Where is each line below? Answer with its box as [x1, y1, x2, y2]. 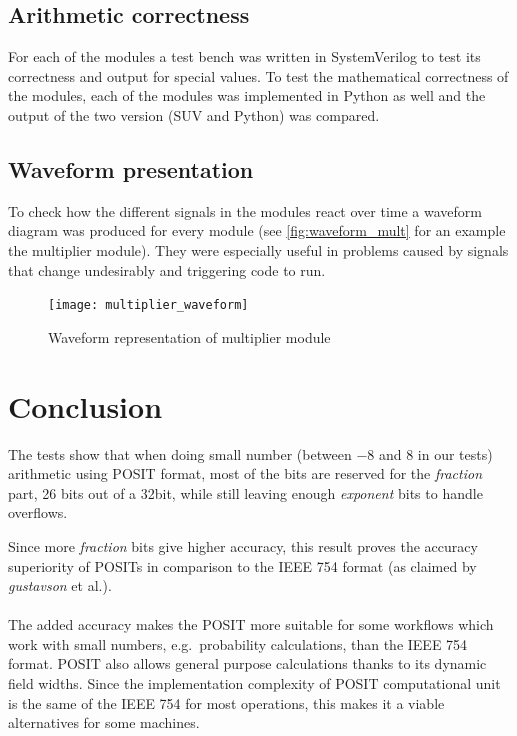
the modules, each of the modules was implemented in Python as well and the [8, 85, 486, 106]
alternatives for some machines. [8, 712, 200, 733]
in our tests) [417, 443, 493, 464]
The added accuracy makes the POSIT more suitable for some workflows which [8, 614, 494, 635]
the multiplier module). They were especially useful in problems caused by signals [8, 239, 509, 260]
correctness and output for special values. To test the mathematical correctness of [8, 65, 509, 86]
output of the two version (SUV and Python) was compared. [8, 104, 380, 125]
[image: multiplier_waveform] [48, 298, 249, 313]
